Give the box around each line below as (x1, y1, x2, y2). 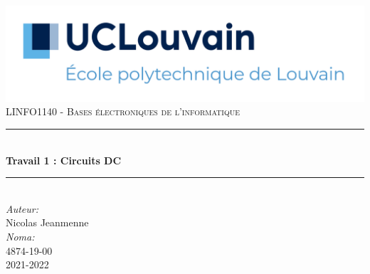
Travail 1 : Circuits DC (6, 152, 122, 167)
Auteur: (6, 201, 39, 216)
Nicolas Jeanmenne (6, 215, 89, 230)
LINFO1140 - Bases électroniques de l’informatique (6, 104, 240, 119)
